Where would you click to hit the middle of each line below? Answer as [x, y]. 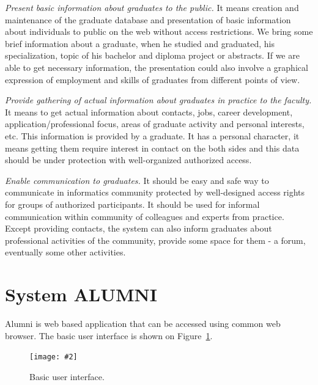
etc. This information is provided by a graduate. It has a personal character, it [152, 135]
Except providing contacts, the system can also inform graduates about [139, 228]
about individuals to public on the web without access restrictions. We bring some [159, 31]
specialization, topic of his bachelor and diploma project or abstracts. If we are [152, 55]
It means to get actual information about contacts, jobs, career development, [149, 112]
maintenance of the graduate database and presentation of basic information [148, 19]
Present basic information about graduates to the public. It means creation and [152, 7]
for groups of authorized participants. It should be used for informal [132, 204]
